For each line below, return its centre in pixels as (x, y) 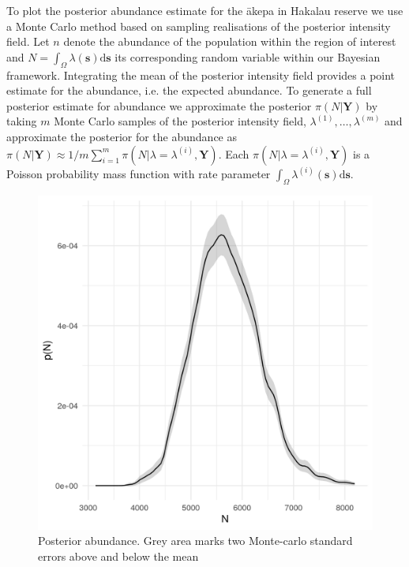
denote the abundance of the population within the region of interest (230, 41)
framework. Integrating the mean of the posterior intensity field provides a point (201, 75)
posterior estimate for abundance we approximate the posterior (159, 105)
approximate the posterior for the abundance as (122, 136)
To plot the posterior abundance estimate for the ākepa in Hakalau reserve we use (205, 10)
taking (22, 121)
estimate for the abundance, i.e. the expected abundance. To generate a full (189, 90)
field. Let (28, 41)
